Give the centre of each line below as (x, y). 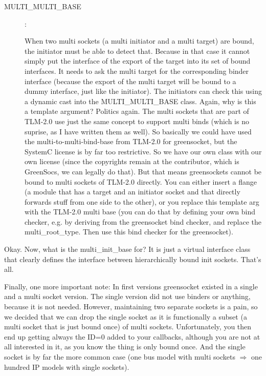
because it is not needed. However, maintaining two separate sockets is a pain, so (131, 306)
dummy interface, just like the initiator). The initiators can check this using (143, 91)
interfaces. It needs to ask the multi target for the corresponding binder (137, 71)
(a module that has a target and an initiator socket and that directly (132, 192)
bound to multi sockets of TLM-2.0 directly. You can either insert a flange (141, 181)
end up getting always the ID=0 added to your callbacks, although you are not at (132, 336)
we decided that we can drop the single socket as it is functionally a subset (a (126, 316)
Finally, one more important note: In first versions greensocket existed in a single (131, 286)
